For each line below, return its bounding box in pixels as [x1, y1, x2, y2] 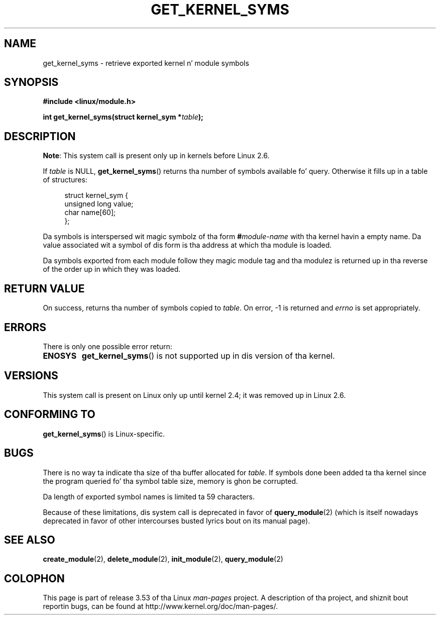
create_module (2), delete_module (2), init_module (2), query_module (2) [43, 555, 283, 564]
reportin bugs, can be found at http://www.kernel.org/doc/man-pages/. [43, 602, 278, 611]
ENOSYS [43, 350, 77, 361]
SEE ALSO [4, 533, 55, 546]
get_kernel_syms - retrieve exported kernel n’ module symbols [43, 58, 249, 67]
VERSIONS [4, 369, 58, 382]
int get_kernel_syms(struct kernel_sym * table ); [43, 113, 203, 122]
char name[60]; [64, 208, 116, 217]
